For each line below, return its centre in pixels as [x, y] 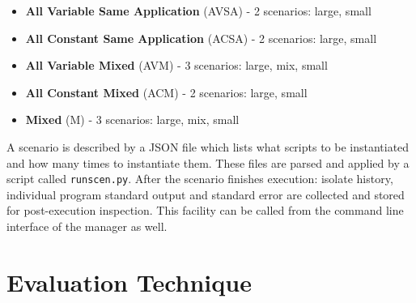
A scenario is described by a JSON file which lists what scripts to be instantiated [208, 146]
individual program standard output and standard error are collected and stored [206, 194]
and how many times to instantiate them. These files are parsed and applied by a [208, 162]
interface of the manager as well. [87, 226]
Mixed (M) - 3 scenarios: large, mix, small [132, 119]
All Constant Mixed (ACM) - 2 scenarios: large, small [166, 92]
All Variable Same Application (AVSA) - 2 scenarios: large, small [198, 11]
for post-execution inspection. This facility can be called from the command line [205, 210]
